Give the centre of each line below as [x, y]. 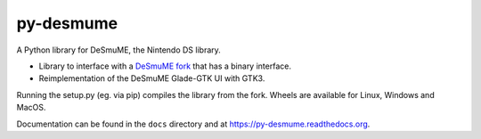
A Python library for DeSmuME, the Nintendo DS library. [119, 50]
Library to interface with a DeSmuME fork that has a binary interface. [165, 66]
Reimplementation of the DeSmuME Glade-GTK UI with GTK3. [152, 78]
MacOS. [31, 108]
